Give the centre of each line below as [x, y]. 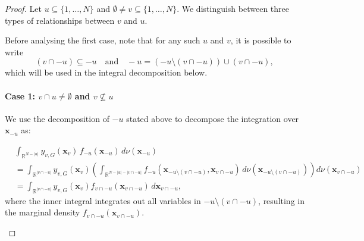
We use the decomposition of [57, 118]
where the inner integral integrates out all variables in [103, 200]
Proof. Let [23, 8]
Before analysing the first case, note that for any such [103, 40]
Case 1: [20, 96]
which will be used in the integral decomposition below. [106, 72]
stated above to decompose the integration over [213, 118]
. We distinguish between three [233, 8]
